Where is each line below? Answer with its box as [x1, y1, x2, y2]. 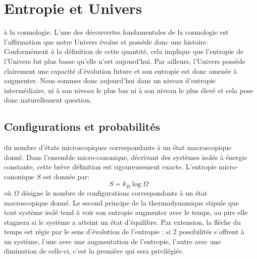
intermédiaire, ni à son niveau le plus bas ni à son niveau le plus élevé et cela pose [4, 85, 253, 95]
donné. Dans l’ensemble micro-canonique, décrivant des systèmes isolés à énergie [4, 152, 247, 162]
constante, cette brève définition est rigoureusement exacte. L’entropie [4, 161, 217, 172]
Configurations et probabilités [4, 119, 160, 134]
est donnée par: [43, 171, 90, 181]
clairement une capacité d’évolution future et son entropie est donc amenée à [4, 65, 237, 76]
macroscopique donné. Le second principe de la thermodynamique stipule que [4, 197, 239, 207]
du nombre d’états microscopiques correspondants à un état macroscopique [4, 142, 232, 153]
